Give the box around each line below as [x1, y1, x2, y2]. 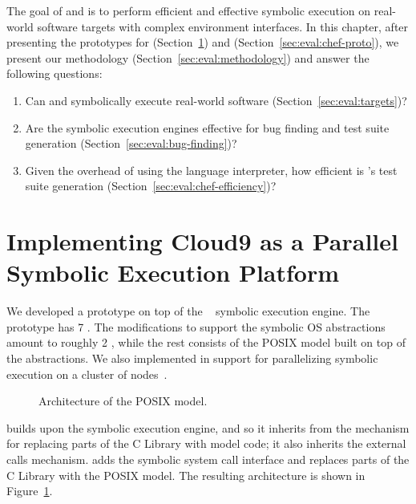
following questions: [6, 65, 103, 82]
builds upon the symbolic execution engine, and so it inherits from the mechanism [6, 419, 410, 436]
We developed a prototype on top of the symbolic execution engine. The [6, 303, 370, 319]
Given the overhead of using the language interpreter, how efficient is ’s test [25, 161, 398, 178]
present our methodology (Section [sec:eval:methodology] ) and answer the [6, 49, 370, 66]
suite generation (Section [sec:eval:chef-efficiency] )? [25, 177, 277, 194]
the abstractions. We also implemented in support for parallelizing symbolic [6, 350, 378, 367]
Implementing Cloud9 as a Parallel [6, 225, 398, 258]
